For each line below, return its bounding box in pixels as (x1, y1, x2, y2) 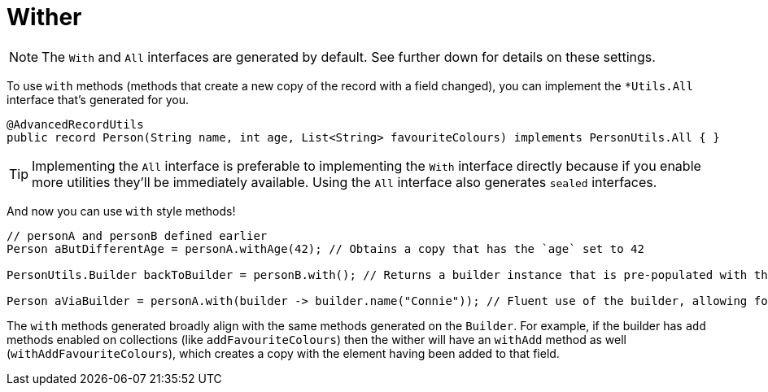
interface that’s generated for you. (7, 92, 189, 107)
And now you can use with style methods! (7, 203, 236, 218)
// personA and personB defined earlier (7, 229, 268, 242)
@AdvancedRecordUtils (7, 117, 144, 131)
